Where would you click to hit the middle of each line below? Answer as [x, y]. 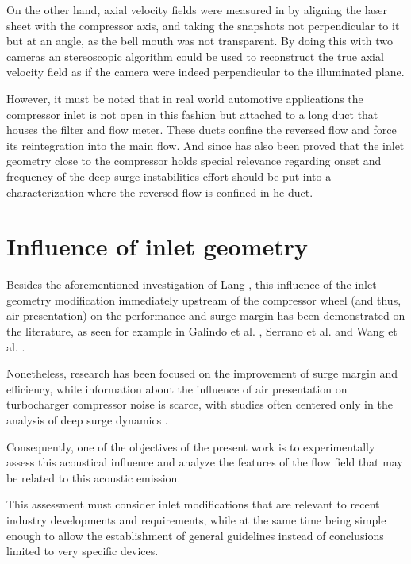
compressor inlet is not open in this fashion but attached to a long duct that [192, 114]
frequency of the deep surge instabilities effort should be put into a [169, 176]
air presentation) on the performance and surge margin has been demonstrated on [206, 315]
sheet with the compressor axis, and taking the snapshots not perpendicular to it [203, 25]
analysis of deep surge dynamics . [87, 420]
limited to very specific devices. [83, 551]
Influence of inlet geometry [157, 246]
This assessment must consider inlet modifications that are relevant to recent [193, 504]
